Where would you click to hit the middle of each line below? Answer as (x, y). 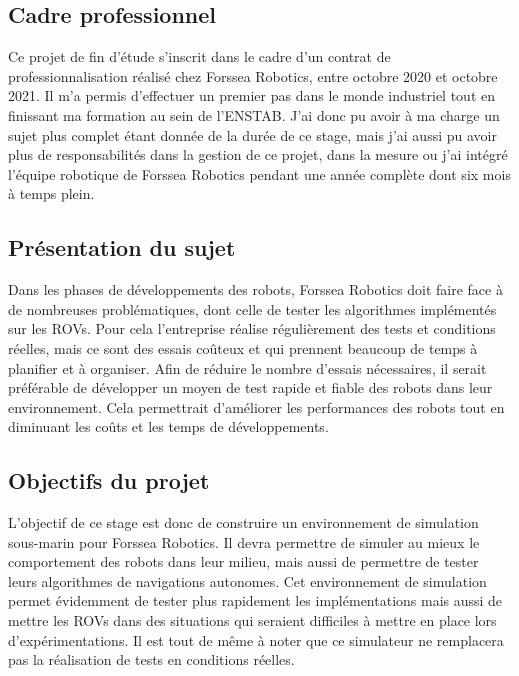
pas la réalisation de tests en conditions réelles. (151, 659)
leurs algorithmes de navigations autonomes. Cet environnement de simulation (247, 580)
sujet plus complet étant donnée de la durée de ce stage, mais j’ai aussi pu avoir (252, 134)
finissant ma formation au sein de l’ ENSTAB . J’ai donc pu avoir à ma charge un (254, 114)
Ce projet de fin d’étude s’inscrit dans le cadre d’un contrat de (199, 56)
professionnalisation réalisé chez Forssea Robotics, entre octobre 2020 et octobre (253, 75)
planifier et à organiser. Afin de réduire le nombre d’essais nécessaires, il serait (247, 367)
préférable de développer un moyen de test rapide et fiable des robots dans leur (250, 387)
